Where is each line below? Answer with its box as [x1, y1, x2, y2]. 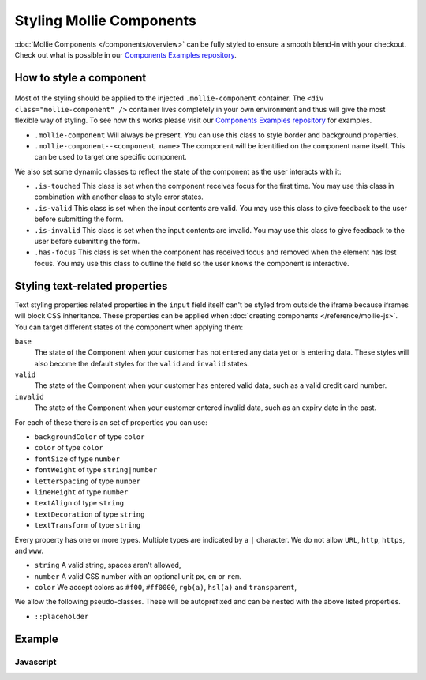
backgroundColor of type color [34, 432, 145, 441]
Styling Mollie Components [14, 12, 196, 29]
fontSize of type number [34, 454, 120, 464]
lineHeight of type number [34, 487, 129, 497]
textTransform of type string [34, 520, 141, 530]
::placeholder [34, 612, 89, 621]
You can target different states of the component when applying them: [14, 322, 244, 332]
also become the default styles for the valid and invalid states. [34, 359, 250, 368]
